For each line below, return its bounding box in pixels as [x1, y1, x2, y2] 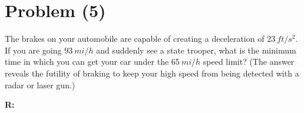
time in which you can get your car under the [5, 55, 169, 68]
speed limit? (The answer [203, 55, 295, 68]
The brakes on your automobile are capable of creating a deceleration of [5, 32, 265, 45]
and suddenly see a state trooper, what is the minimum [96, 44, 296, 56]
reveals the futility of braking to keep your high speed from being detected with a [5, 67, 299, 79]
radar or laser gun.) [5, 78, 75, 91]
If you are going [5, 44, 62, 56]
